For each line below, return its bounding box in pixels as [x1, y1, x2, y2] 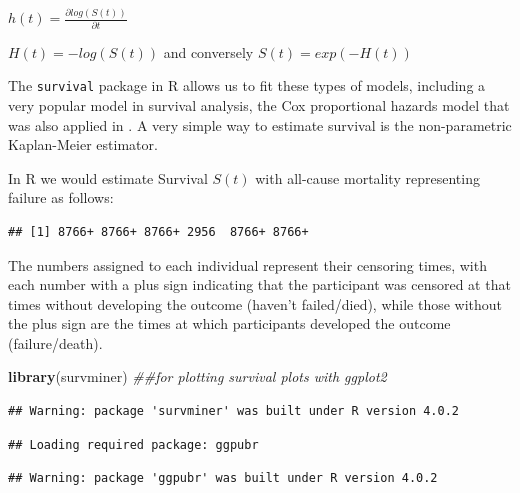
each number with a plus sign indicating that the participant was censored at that [8, 274, 511, 295]
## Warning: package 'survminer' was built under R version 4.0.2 [8, 404, 460, 419]
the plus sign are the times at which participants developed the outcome [8, 313, 451, 334]
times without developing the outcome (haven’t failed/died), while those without [8, 293, 503, 314]
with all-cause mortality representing [255, 167, 480, 188]
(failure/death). [8, 332, 103, 353]
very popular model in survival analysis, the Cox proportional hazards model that [8, 94, 510, 115]
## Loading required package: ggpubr [8, 437, 259, 452]
